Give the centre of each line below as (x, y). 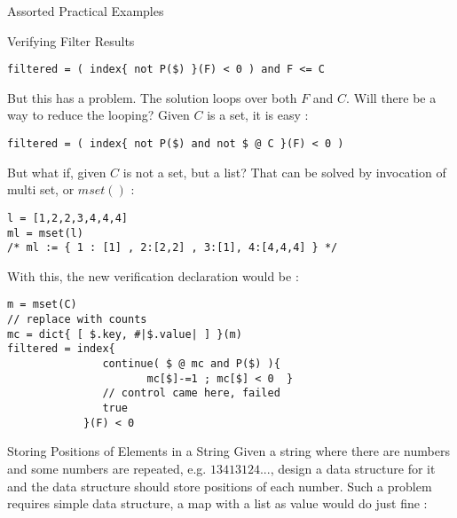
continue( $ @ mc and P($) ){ (191, 364)
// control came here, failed (191, 393)
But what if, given (57, 172)
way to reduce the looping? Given (98, 115)
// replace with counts (77, 320)
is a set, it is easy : (258, 115)
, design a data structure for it (353, 468)
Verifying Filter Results (71, 40)
